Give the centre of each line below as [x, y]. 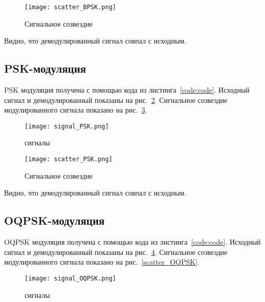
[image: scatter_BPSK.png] [70, 7]
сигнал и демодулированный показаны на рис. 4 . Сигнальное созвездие [116, 252]
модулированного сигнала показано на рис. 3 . [76, 110]
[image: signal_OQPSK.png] [70, 278]
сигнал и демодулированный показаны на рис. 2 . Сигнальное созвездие [116, 100]
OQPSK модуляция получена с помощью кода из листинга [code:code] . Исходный [132, 242]
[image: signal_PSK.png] [67, 126]
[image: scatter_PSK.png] [69, 159]
